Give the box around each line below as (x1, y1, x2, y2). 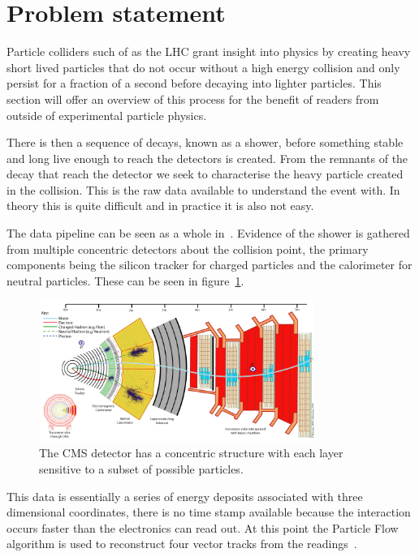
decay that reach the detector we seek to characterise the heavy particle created (6, 165, 404, 182)
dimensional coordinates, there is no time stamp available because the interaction (6, 503, 411, 521)
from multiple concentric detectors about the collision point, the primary (6, 240, 369, 257)
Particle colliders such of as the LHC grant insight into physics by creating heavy (6, 43, 411, 60)
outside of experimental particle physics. (6, 106, 207, 123)
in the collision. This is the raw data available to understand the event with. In (6, 181, 400, 198)
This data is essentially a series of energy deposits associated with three (6, 487, 363, 504)
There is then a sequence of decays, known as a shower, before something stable (6, 134, 404, 151)
